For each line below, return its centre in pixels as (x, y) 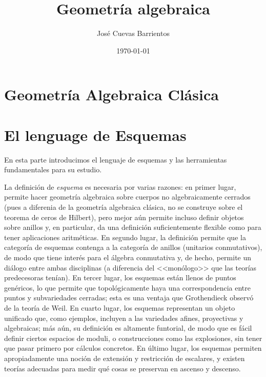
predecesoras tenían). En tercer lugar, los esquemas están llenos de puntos (120, 277)
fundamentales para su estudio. (53, 169)
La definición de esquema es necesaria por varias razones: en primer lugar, (120, 186)
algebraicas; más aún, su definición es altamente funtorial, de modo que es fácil (128, 328)
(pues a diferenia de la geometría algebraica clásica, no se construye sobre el (124, 207)
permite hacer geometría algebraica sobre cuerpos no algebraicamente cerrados (127, 197)
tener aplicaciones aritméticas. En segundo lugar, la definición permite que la (125, 237)
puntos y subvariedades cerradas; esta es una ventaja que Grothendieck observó (129, 298)
